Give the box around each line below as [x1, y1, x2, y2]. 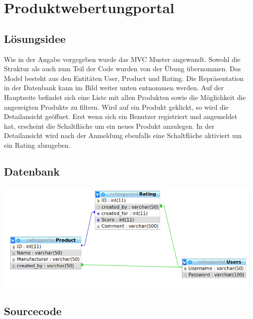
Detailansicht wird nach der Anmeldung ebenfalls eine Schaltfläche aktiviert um [4, 130, 242, 140]
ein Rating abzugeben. [4, 140, 71, 150]
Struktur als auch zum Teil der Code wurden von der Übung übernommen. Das [4, 63, 241, 74]
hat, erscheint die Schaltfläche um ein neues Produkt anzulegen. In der [4, 120, 215, 131]
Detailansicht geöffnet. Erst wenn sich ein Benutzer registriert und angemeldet [4, 111, 237, 121]
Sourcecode [4, 303, 62, 318]
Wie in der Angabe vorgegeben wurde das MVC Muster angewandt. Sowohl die [4, 54, 241, 64]
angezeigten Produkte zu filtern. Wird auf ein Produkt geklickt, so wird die [4, 101, 229, 112]
